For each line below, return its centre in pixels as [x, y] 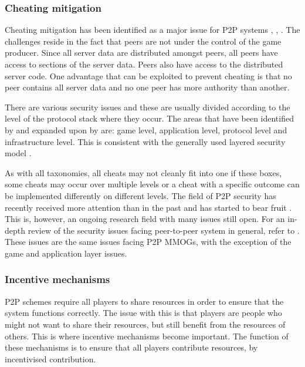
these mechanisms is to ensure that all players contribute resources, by [131, 347]
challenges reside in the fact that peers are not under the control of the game [143, 41]
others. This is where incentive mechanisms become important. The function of [147, 336]
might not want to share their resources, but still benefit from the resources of [145, 324]
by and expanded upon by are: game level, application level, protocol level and [146, 129]
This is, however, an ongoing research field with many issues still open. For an [145, 219]
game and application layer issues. [66, 253]
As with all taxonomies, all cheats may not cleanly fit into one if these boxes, [143, 172]
